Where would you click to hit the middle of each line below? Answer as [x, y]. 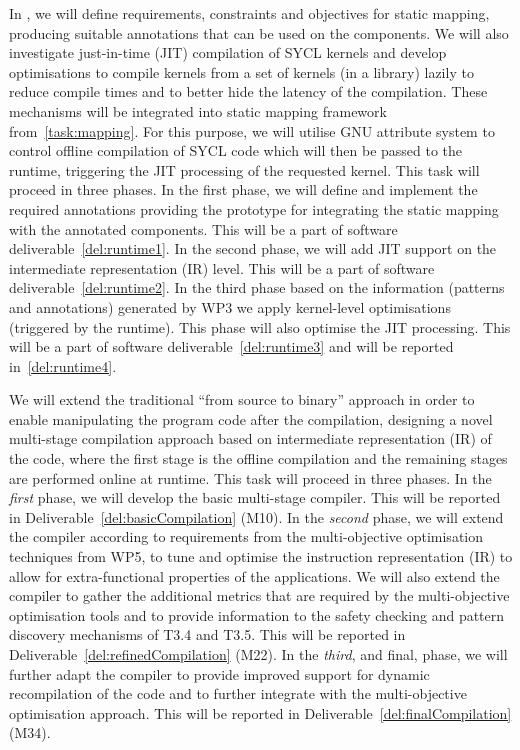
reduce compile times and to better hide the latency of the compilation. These [248, 91]
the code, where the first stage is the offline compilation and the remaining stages [258, 458]
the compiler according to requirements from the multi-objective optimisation [246, 536]
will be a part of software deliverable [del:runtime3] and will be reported [231, 346]
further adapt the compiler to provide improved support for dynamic [219, 673]
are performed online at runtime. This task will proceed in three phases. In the [250, 477]
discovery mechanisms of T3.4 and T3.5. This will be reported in [207, 634]
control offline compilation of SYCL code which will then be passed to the [236, 150]
